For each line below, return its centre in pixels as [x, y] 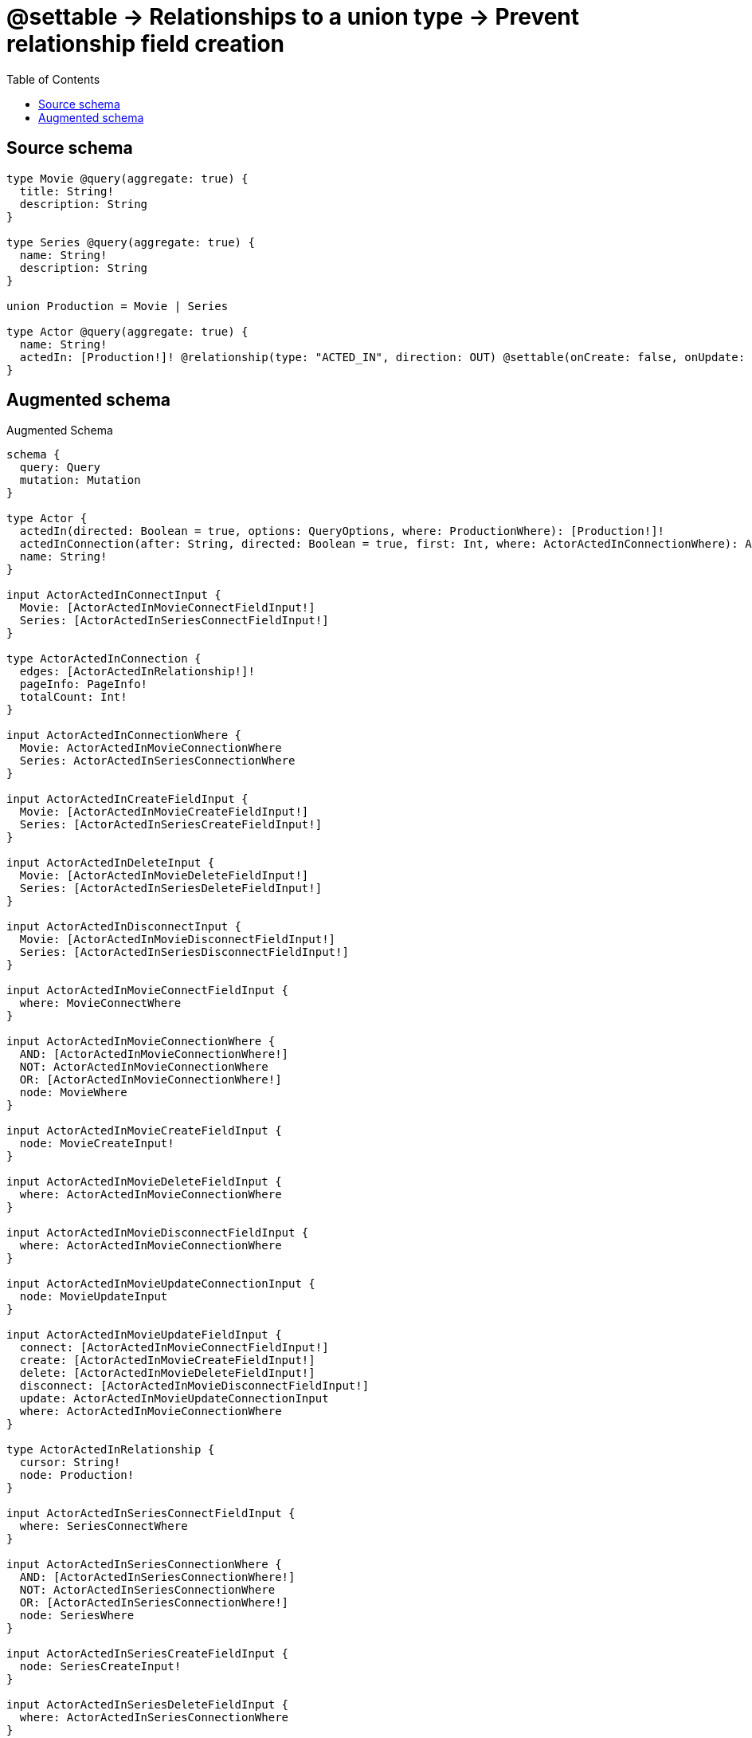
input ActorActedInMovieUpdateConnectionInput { [161, 1284]
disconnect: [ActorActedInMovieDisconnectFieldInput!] [194, 1386]
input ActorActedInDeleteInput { [111, 863]
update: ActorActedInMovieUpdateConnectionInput [174, 1399]
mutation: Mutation [80, 480]
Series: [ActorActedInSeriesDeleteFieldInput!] [171, 889]
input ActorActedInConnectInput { [114, 595]
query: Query [60, 468]
